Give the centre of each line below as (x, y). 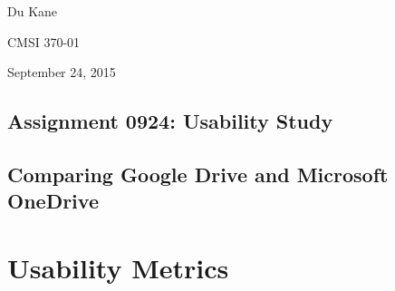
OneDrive (53, 201)
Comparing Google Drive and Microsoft (198, 174)
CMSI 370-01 (44, 41)
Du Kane (33, 11)
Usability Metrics (118, 267)
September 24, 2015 (62, 72)
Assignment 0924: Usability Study (170, 121)
